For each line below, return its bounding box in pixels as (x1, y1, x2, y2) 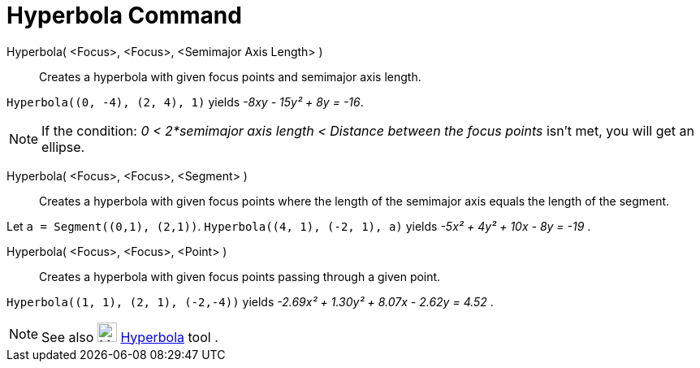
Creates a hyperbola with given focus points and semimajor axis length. (39, 69, 421, 84)
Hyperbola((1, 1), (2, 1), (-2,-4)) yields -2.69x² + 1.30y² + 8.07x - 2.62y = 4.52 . (6, 294, 494, 309)
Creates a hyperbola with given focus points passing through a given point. (39, 269, 441, 284)
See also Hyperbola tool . (41, 328, 218, 345)
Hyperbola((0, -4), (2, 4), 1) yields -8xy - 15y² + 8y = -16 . (6, 94, 364, 109)
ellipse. (41, 138, 85, 155)
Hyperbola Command (6, 2, 242, 29)
